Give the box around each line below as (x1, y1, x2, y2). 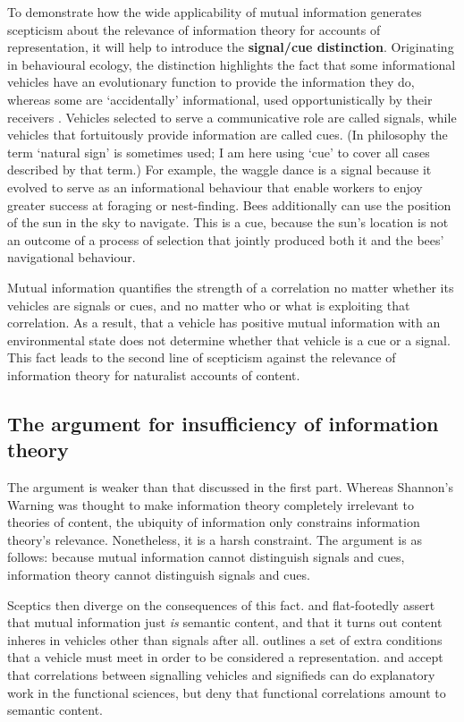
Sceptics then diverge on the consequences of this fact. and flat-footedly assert (7, 595, 435, 614)
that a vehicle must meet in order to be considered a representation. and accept (7, 648, 443, 667)
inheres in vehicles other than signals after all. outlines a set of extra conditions (7, 630, 443, 649)
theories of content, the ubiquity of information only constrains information (7, 513, 420, 531)
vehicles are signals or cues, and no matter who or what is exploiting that (7, 295, 410, 314)
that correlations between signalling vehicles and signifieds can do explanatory (7, 666, 435, 684)
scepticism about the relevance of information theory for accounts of (7, 20, 381, 38)
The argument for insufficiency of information (7, 409, 439, 437)
